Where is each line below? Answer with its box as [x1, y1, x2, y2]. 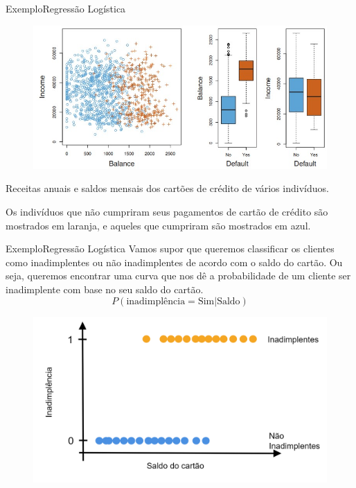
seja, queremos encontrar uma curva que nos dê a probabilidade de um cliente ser [6, 268, 351, 283]
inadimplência [126, 296, 186, 306]
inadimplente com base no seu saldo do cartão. [6, 281, 204, 296]
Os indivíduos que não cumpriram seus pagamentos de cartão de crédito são [6, 204, 328, 218]
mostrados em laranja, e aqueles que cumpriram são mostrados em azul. [6, 218, 311, 232]
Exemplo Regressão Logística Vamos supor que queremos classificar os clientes [6, 241, 335, 256]
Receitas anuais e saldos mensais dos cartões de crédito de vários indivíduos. [6, 181, 329, 195]
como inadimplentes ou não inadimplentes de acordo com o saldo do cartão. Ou [6, 254, 343, 269]
